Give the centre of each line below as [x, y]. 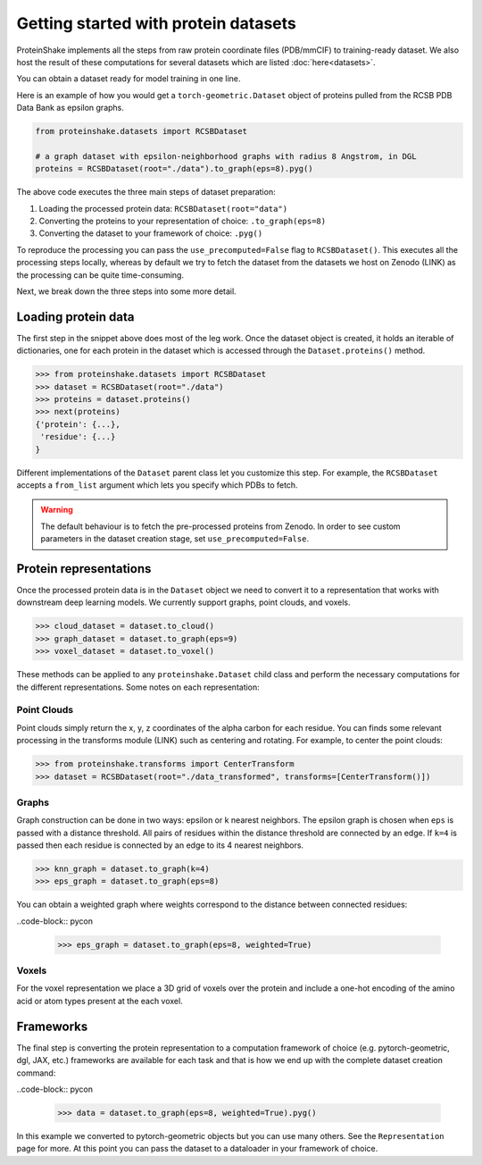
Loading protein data [75, 317]
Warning [57, 510]
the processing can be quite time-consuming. [100, 275]
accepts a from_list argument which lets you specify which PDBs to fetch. [157, 485]
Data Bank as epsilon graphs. [71, 108]
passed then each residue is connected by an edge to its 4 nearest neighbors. [160, 845]
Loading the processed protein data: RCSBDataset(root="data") [163, 208]
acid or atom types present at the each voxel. [100, 1001]
